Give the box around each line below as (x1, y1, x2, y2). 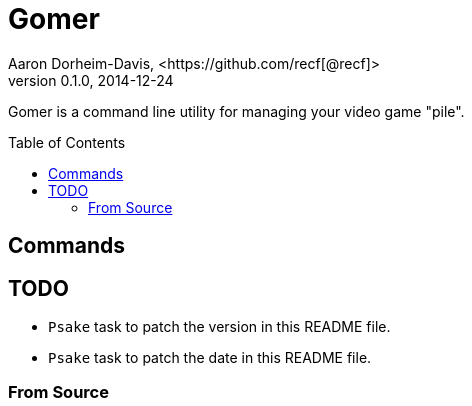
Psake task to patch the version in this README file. (48, 318, 391, 336)
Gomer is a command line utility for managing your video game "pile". (8, 102, 465, 120)
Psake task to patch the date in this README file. (48, 349, 372, 367)
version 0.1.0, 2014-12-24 (8, 71, 174, 89)
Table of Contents (8, 133, 126, 151)
